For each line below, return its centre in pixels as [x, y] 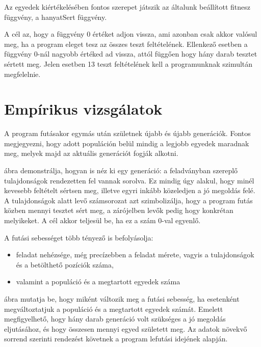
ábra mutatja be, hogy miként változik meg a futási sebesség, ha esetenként [122, 299]
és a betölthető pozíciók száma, [65, 264]
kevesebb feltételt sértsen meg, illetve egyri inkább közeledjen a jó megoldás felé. [130, 190]
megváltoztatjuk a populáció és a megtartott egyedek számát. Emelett [114, 309]
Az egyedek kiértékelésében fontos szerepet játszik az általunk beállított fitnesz [127, 7]
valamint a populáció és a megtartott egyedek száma [98, 282]
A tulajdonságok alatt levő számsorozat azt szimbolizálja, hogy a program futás [128, 200]
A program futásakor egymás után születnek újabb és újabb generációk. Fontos [127, 133]
